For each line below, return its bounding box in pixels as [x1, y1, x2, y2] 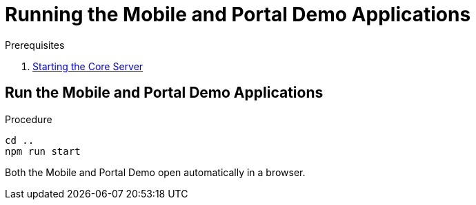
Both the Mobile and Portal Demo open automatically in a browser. [5, 166, 306, 178]
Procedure [5, 113, 52, 125]
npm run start [5, 145, 81, 157]
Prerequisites [5, 39, 65, 51]
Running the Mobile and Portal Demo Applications [5, 3, 471, 26]
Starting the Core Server [32, 60, 143, 72]
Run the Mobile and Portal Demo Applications [5, 84, 324, 102]
